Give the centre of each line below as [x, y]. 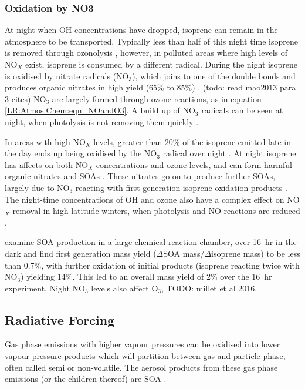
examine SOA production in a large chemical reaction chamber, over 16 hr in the [151, 242]
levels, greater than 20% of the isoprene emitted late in [192, 141]
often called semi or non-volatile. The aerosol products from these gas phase [141, 367]
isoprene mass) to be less [256, 253]
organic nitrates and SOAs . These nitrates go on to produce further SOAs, [140, 176]
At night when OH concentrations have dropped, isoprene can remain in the [141, 30]
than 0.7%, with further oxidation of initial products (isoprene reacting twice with [152, 265]
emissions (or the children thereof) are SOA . [86, 379]
